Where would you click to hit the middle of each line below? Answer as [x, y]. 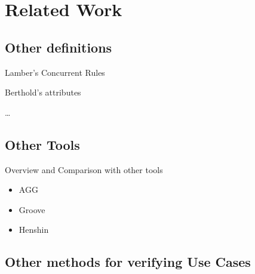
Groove [32, 209]
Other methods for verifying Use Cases [128, 262]
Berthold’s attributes [43, 92]
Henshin [34, 230]
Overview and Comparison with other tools [84, 169]
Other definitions [59, 47]
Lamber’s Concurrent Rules [55, 72]
